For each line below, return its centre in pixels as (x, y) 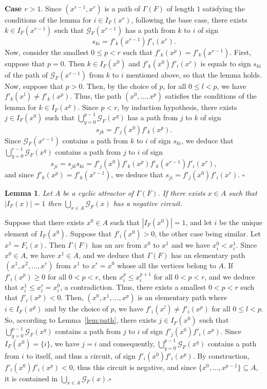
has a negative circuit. (148, 203)
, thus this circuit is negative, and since (135, 367)
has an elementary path (208, 255)
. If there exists (182, 193)
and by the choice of (77, 309)
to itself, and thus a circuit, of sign (81, 355)
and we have (191, 244)
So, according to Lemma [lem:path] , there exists (81, 320)
